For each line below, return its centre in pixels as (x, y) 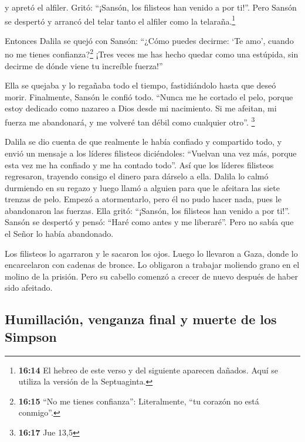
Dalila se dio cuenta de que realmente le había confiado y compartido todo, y (143, 142)
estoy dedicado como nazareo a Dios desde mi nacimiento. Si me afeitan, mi (141, 108)
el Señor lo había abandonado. (59, 234)
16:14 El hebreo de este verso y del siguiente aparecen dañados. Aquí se (148, 370)
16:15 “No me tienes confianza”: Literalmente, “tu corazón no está (139, 401)
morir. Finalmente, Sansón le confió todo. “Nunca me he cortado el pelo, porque (149, 96)
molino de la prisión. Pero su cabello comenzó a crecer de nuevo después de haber (151, 276)
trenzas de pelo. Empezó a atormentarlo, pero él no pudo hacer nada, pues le (143, 199)
